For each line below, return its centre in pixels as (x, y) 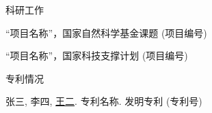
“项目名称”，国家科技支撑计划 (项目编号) (97, 55)
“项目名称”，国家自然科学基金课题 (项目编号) (106, 32)
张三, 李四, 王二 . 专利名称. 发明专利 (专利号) (104, 101)
